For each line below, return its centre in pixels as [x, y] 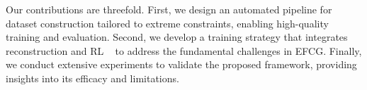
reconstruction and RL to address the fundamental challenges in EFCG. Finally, [184, 50]
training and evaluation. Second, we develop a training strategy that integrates [177, 37]
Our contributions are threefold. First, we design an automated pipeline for [169, 9]
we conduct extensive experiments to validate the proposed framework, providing [181, 64]
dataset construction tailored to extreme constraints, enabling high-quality [167, 23]
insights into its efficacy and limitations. [92, 78]
